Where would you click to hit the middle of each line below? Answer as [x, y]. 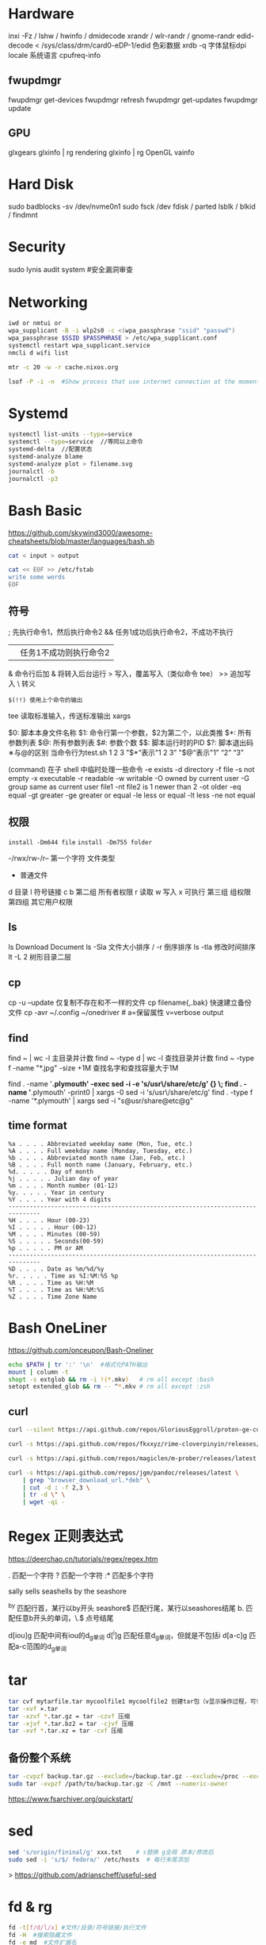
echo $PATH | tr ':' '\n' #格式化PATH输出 [78, 1365]
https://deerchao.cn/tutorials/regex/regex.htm [83, 1559]
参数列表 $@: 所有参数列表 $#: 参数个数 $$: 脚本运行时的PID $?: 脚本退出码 [131, 742]
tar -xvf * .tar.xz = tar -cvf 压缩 [66, 1731]
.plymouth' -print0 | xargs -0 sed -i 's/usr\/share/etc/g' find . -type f [142, 1093]
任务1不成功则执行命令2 [65, 652]
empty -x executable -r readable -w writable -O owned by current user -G [129, 778]
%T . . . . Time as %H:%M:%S [56, 1290]
